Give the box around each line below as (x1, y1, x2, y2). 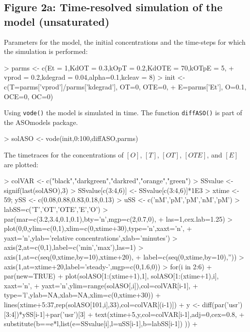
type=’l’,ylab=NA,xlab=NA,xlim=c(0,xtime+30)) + (4, 290, 161, 300)
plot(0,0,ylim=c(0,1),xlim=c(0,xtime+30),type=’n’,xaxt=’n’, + (4, 223, 192, 233)
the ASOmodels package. (4, 117, 78, 127)
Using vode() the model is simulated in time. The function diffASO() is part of (4, 107, 242, 118)
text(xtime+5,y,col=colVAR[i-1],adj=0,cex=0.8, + (95, 309, 245, 319)
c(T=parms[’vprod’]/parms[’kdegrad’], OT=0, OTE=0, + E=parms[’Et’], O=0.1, (4, 81, 247, 91)
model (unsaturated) (4, 14, 110, 29)
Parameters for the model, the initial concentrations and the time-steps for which (4, 36, 246, 47)
